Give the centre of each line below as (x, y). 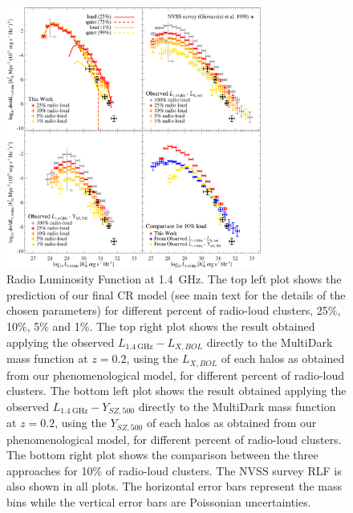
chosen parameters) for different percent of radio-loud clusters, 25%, (174, 310)
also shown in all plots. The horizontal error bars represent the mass (174, 486)
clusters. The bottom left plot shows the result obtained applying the (176, 391)
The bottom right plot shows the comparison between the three (162, 455)
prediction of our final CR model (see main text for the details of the (176, 294)
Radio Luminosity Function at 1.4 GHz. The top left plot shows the (174, 279)
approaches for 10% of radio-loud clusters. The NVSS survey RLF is (174, 470)
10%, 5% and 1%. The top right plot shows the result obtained (161, 326)
